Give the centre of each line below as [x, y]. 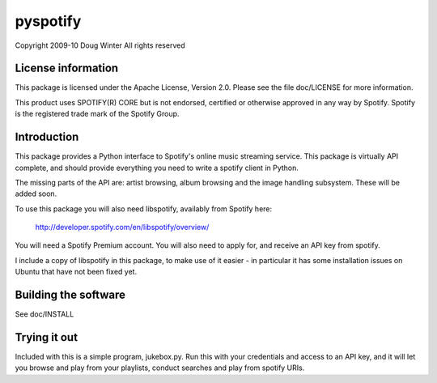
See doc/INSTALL [45, 314]
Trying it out [47, 337]
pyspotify [48, 21]
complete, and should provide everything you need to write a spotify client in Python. [157, 168]
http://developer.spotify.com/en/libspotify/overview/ [122, 228]
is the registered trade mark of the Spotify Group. [97, 114]
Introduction [47, 137]
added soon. [36, 194]
